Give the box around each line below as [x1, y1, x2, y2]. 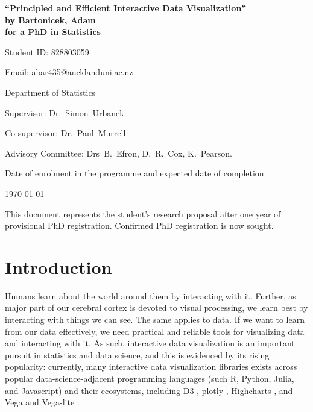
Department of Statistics [5, 86, 96, 98]
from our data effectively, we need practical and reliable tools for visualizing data [5, 325, 305, 337]
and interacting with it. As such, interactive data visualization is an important [5, 337, 295, 349]
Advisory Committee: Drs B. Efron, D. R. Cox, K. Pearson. [5, 146, 232, 159]
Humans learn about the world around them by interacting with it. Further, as [5, 289, 296, 302]
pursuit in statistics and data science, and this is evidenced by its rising [5, 348, 270, 361]
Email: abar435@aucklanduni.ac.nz [5, 66, 133, 78]
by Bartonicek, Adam [5, 13, 96, 26]
